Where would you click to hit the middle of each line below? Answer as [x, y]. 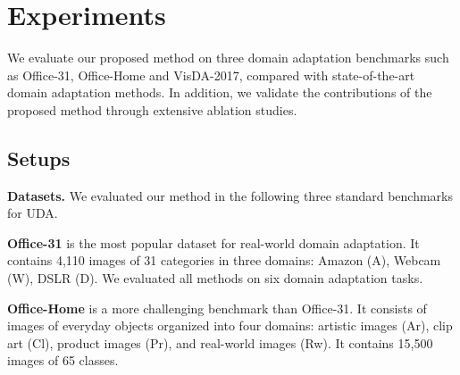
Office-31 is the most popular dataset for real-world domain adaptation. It [213, 242]
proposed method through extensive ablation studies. [152, 109]
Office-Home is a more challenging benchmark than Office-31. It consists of [217, 308]
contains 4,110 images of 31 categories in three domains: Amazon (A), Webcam [224, 260]
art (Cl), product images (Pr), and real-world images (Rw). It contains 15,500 [220, 342]
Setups [39, 158]
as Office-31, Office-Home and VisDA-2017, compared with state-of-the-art [211, 75]
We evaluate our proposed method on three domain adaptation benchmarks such [228, 58]
